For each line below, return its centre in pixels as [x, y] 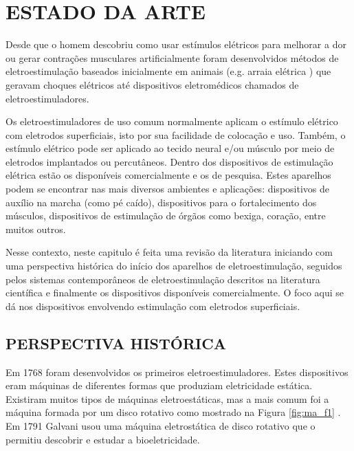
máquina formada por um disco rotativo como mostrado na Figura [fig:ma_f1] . [173, 412]
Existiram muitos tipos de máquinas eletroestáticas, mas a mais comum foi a [167, 398]
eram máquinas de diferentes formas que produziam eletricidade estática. [159, 385]
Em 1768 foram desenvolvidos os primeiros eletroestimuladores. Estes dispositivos [177, 372]
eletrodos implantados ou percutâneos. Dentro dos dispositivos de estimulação [169, 161]
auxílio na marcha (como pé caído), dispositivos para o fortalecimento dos [161, 202]
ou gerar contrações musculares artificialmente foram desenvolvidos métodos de [172, 57]
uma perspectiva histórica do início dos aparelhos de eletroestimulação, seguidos [174, 266]
